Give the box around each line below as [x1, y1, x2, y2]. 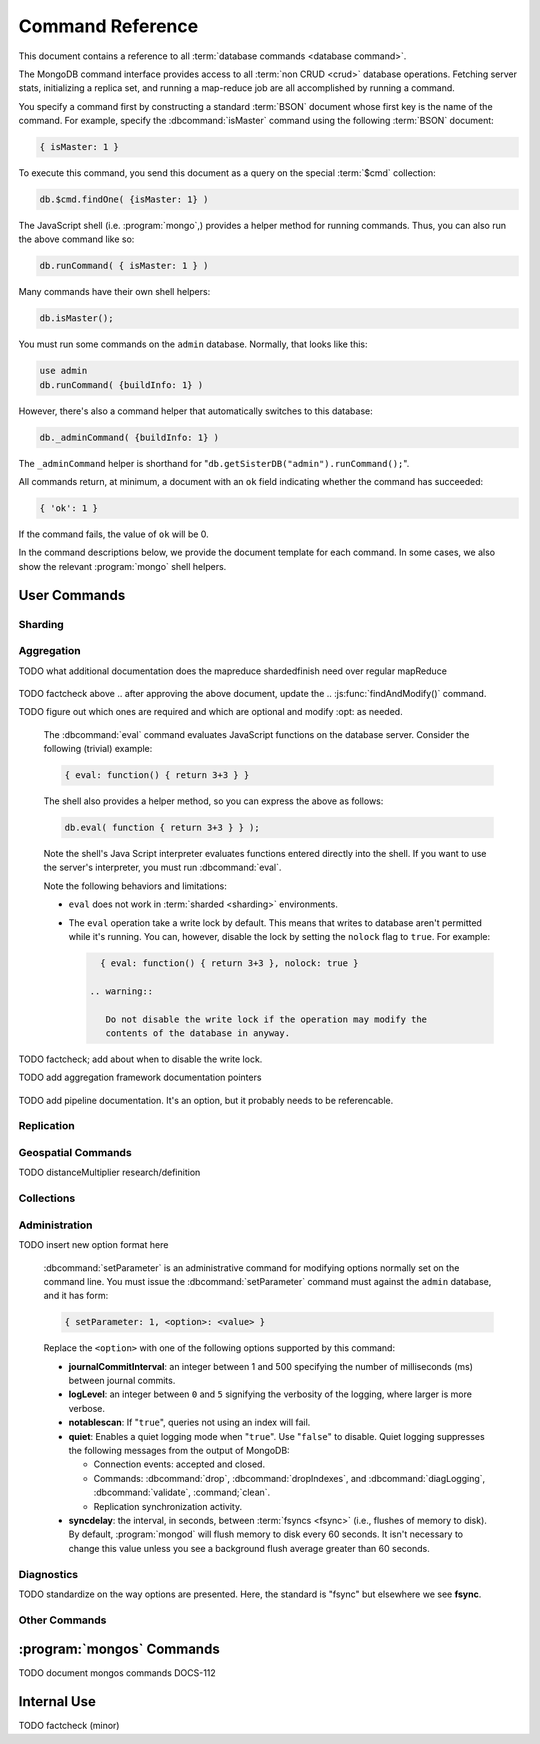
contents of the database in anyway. [105, 1027, 290, 1039]
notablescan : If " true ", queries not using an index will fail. [68, 1416, 311, 1429]
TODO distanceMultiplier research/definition [18, 1166, 201, 1179]
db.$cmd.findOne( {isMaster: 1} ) [39, 194, 209, 205]
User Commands [18, 586, 126, 604]
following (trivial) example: [43, 743, 153, 755]
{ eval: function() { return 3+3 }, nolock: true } [100, 958, 359, 969]
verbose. [68, 1402, 105, 1414]
